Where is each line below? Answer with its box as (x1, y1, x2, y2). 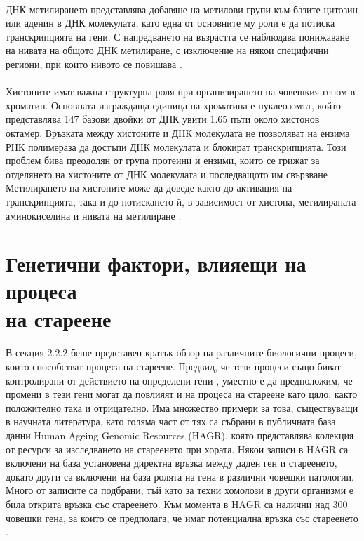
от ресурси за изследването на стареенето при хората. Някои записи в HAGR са (6, 441, 349, 456)
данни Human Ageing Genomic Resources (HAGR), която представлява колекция (6, 428, 354, 442)
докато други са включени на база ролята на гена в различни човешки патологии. (6, 469, 354, 483)
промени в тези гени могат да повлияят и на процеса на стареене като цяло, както (6, 387, 358, 401)
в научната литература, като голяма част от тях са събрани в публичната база (6, 414, 336, 429)
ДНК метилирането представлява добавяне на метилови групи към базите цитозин (6, 1, 358, 16)
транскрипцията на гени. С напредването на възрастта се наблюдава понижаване (6, 29, 350, 44)
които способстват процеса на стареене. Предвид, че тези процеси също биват (6, 359, 341, 374)
